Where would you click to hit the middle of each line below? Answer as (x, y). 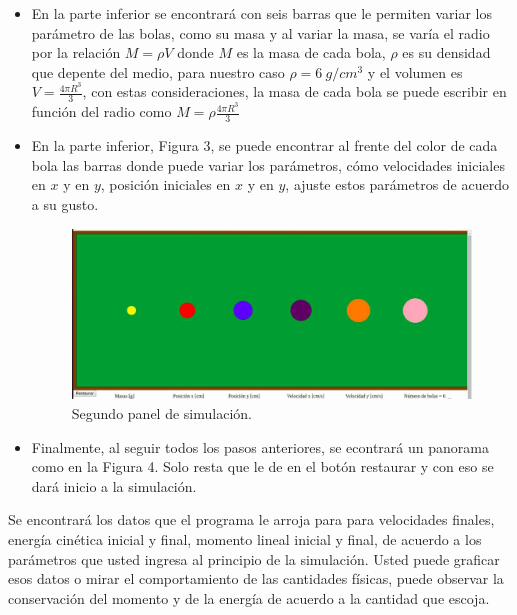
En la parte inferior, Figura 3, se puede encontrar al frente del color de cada (264, 145)
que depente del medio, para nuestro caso (158, 71)
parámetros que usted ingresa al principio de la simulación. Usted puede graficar (254, 558)
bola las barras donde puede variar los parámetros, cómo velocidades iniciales (268, 164)
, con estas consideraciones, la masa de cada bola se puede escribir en (294, 91)
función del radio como (101, 111)
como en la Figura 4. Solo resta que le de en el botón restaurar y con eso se (262, 466)
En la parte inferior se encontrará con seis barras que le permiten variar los (262, 13)
